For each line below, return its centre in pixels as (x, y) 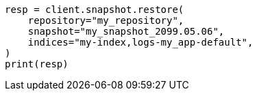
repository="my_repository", (106, 20)
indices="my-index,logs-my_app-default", (140, 42)
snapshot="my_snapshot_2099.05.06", (126, 31)
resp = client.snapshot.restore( (95, 10)
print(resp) (37, 64)
